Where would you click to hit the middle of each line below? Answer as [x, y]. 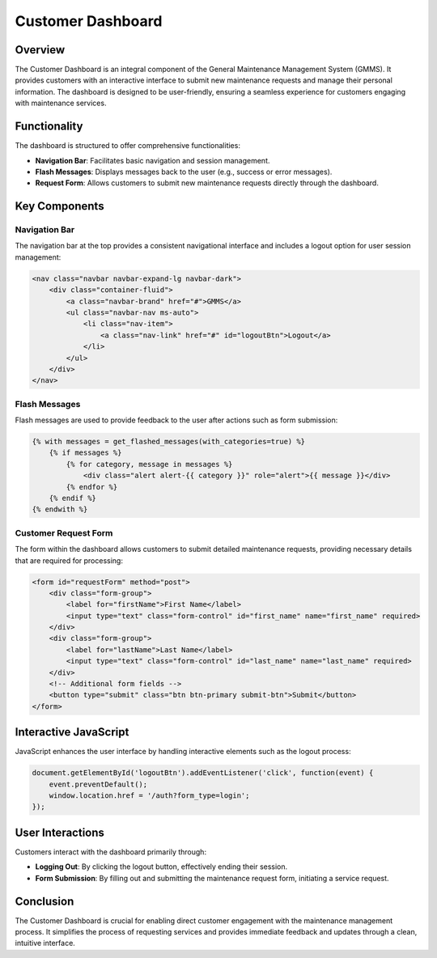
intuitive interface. [45, 943]
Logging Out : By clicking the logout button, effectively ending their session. [161, 867]
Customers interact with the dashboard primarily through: [110, 852]
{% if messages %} [85, 453]
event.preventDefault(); [98, 784]
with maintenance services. [61, 103]
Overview [40, 50]
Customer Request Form [64, 532]
